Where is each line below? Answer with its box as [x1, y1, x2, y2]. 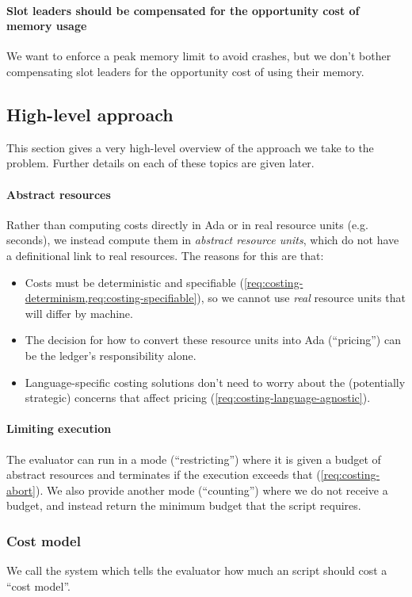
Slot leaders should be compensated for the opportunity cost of [6, 2, 360, 18]
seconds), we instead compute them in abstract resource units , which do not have [6, 232, 399, 248]
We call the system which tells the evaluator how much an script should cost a [6, 562, 387, 579]
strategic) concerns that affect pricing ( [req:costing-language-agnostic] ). [25, 389, 371, 406]
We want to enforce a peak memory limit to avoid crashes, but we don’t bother [6, 48, 391, 64]
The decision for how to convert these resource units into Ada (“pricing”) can [25, 331, 401, 348]
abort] [6, 481, 36, 498]
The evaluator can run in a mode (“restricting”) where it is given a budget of [6, 450, 381, 467]
